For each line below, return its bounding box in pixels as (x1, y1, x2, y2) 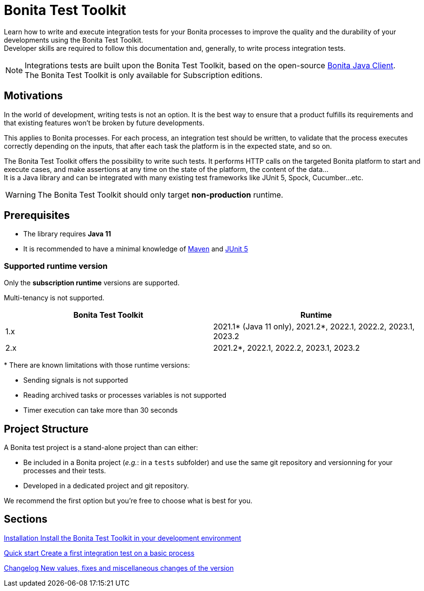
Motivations (4, 90, 63, 102)
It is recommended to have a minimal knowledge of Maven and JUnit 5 (23, 245, 248, 253)
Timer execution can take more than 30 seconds (23, 406, 178, 415)
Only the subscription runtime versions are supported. (4, 279, 180, 287)
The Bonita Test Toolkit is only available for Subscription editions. (25, 70, 263, 80)
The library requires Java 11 (23, 230, 111, 238)
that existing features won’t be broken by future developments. (4, 118, 204, 127)
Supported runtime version (4, 261, 108, 271)
